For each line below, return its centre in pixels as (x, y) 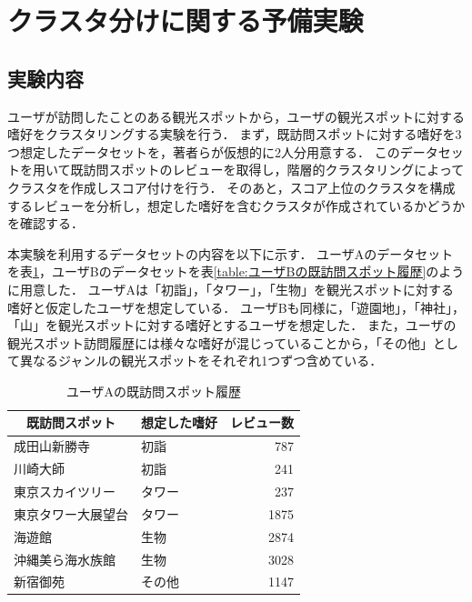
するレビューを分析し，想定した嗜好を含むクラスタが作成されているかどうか (236, 205)
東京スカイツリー (65, 492)
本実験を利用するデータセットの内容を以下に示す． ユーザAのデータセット (231, 253)
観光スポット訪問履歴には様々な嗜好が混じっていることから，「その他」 (220, 342)
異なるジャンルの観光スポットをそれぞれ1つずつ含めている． (201, 361)
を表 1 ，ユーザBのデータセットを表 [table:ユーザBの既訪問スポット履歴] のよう (236, 271)
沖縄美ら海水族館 (65, 559)
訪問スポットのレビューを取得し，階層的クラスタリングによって (274, 170)
